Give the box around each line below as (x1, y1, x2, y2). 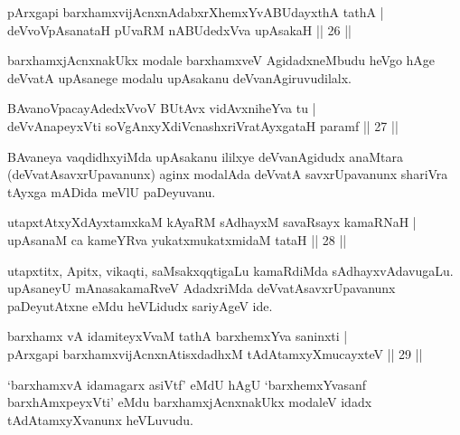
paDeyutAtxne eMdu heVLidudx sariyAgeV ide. (7, 296, 273, 315)
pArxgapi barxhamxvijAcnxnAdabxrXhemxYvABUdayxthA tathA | (7, 3, 384, 21)
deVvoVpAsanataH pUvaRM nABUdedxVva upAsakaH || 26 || (7, 20, 352, 39)
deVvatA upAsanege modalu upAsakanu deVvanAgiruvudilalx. (7, 68, 352, 87)
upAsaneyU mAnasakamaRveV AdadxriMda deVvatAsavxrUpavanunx (7, 279, 396, 298)
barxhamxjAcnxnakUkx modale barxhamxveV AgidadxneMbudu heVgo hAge (7, 51, 436, 70)
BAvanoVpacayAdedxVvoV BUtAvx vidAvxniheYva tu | (7, 99, 316, 118)
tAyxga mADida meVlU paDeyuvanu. (7, 182, 216, 201)
